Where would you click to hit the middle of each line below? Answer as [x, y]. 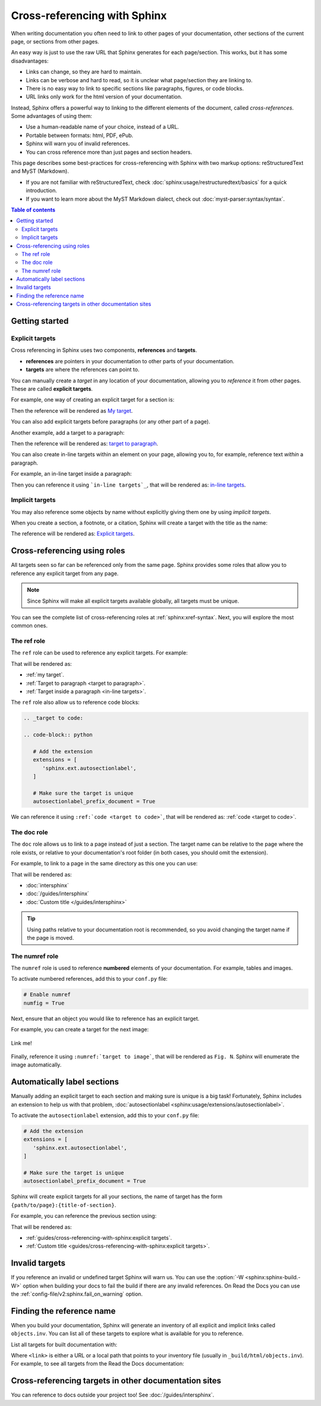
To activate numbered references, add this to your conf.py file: [89, 979]
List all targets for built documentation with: [64, 1344]
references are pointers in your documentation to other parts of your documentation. [130, 361]
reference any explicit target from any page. [65, 573]
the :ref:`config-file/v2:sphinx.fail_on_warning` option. [77, 1294]
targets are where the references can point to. [83, 370]
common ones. [29, 626]
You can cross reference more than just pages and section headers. [109, 152]
